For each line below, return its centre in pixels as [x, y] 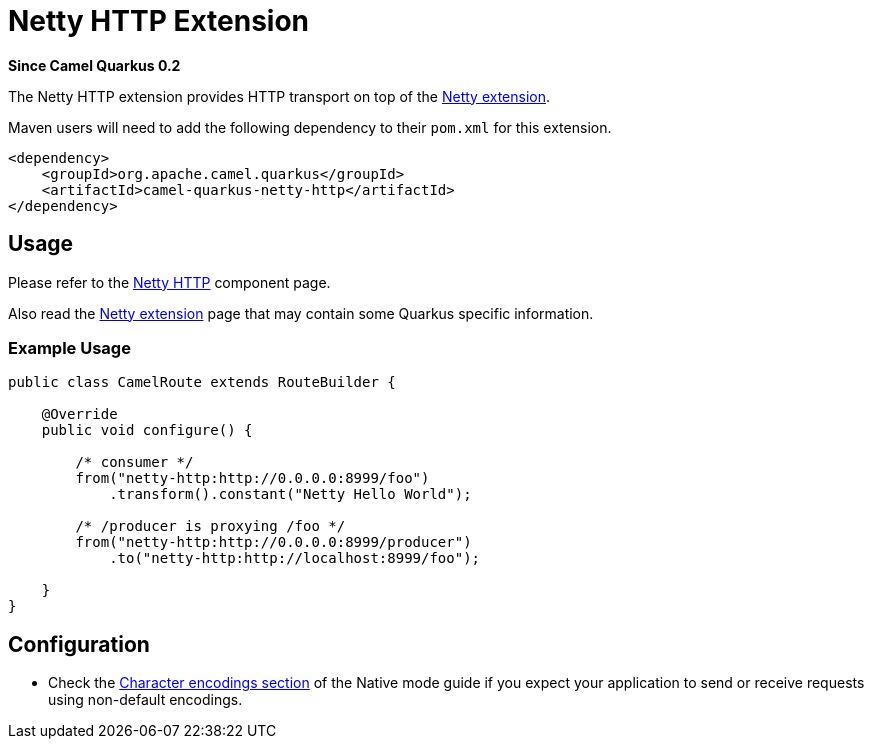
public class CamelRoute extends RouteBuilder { [202, 382]
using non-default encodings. [145, 700]
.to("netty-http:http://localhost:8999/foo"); [295, 558]
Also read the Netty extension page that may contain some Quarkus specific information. [301, 313]
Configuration [79, 644]
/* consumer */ [134, 462]
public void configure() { [147, 430]
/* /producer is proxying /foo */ [210, 526]
